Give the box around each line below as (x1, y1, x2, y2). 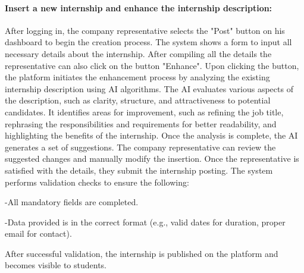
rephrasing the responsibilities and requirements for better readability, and (5, 117, 277, 130)
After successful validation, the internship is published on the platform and (5, 247, 278, 259)
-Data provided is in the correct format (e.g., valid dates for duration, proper (5, 215, 286, 228)
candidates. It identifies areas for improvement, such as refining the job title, (5, 105, 284, 118)
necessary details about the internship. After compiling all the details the (5, 47, 272, 59)
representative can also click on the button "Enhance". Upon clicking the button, (5, 59, 299, 71)
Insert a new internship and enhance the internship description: (5, 1, 272, 14)
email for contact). (5, 227, 72, 240)
